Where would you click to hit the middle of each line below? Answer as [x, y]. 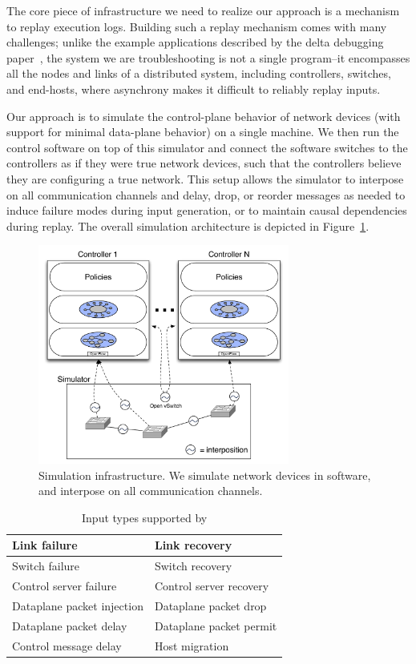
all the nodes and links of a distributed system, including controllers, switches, [199, 73]
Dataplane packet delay [70, 625]
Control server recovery [212, 586]
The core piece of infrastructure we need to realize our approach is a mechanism [203, 10]
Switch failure [46, 566]
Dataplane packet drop [210, 605]
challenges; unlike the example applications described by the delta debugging [195, 42]
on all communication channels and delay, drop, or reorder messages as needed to [206, 194]
